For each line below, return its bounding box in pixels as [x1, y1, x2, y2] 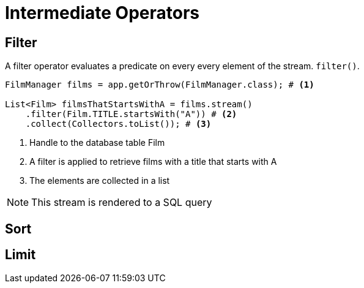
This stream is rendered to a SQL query [31, 196, 212, 209]
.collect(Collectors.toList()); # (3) [25, 119, 212, 129]
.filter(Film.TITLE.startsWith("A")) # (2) [25, 109, 237, 119]
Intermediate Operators [5, 2, 199, 23]
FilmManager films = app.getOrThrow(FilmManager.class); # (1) [5, 80, 314, 90]
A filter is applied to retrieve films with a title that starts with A [29, 156, 277, 167]
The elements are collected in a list [29, 175, 170, 186]
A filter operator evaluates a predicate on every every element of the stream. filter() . [5, 61, 360, 72]
